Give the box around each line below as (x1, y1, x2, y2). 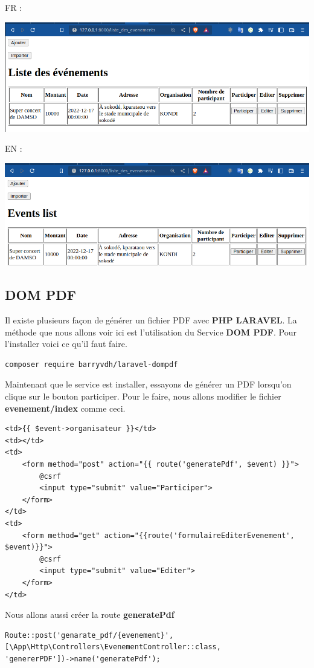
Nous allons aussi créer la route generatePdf (5, 608, 175, 621)
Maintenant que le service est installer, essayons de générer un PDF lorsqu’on (5, 378, 292, 391)
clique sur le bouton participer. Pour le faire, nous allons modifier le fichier (5, 390, 281, 403)
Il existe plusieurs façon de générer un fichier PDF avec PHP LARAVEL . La (5, 314, 297, 326)
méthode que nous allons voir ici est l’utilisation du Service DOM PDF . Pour (5, 325, 296, 338)
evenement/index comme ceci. (5, 401, 126, 414)
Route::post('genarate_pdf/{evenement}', (5, 631, 174, 640)
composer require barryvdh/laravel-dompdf (5, 360, 178, 369)
